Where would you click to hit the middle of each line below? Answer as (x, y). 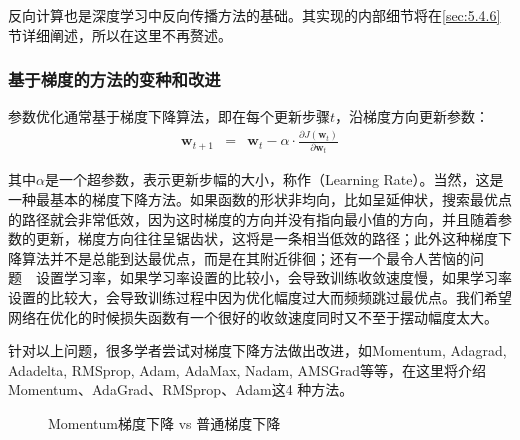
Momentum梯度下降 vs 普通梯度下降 (164, 422)
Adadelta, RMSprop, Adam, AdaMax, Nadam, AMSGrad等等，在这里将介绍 (247, 369)
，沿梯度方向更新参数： (412, 116)
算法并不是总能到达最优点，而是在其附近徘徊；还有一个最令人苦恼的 (245, 257)
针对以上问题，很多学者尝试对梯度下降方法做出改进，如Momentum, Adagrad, (257, 350)
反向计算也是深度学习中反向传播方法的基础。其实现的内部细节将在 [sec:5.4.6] (254, 15)
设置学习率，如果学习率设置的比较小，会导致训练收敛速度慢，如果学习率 (273, 277)
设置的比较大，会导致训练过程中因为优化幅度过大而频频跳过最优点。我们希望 (260, 296)
